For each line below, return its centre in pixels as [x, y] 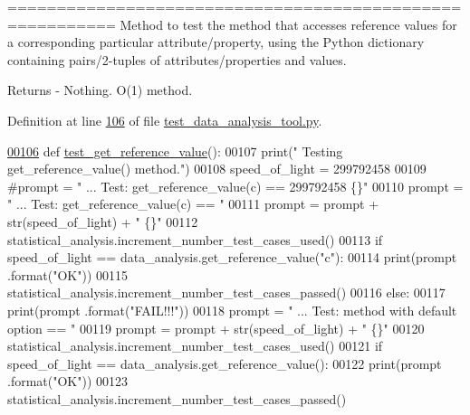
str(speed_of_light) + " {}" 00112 [103, 221]
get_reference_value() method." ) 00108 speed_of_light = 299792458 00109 [217, 169]
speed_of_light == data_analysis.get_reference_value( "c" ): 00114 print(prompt [232, 257]
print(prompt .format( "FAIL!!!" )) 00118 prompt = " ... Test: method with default [232, 310]
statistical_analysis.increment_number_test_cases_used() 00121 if [195, 346]
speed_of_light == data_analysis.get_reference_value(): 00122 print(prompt [225, 363]
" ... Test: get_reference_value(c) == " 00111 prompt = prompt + [193, 204]
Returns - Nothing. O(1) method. [100, 90]
